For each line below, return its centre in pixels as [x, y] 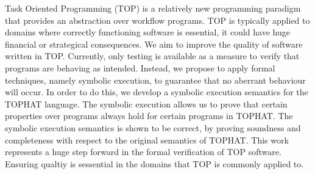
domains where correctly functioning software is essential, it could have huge [147, 32]
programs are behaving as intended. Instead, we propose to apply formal [140, 67]
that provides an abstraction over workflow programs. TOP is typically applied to [157, 20]
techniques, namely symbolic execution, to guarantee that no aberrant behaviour [155, 80]
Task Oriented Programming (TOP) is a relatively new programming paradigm [153, 8]
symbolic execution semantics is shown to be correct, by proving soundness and [153, 127]
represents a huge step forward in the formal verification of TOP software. [143, 152]
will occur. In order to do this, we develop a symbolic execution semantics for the [157, 92]
